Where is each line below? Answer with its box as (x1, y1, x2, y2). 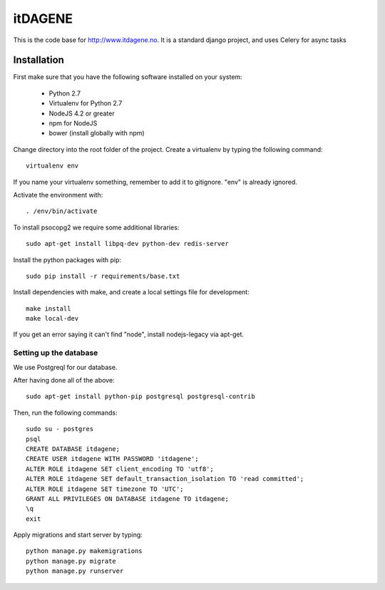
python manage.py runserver (26, 567, 124, 575)
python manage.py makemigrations (26, 547, 143, 555)
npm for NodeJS (48, 119, 98, 128)
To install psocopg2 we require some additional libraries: (13, 223, 180, 232)
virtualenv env (26, 162, 79, 170)
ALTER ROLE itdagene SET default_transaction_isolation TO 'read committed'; (26, 475, 304, 483)
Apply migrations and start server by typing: (13, 531, 143, 539)
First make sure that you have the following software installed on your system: (13, 73, 242, 81)
